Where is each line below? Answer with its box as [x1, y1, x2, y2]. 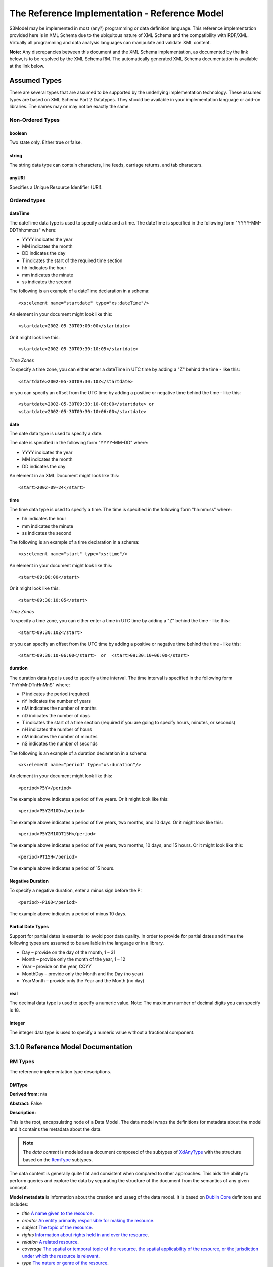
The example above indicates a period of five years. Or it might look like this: [9, 796, 169, 802]
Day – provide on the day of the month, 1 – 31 [22, 949, 116, 955]
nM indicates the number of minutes [22, 733, 98, 739]
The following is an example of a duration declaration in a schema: [9, 750, 148, 756]
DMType [9, 1082, 28, 1088]
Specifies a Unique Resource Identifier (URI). [9, 184, 103, 190]
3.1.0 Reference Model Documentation [9, 1042, 133, 1051]
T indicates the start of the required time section [22, 257, 123, 264]
